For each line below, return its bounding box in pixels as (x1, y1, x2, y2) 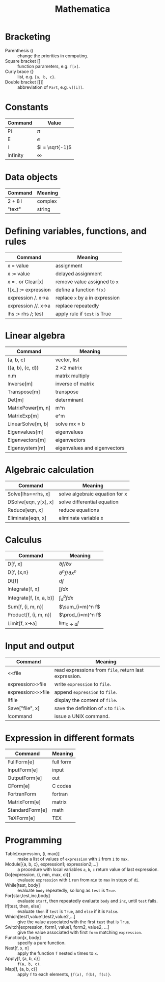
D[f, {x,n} (7, 569, 28, 576)
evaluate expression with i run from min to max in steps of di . (17, 877, 140, 883)
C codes (52, 783, 72, 790)
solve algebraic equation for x (58, 490, 128, 497)
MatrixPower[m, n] (7, 404, 51, 411)
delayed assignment (55, 270, 102, 277)
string (37, 206, 51, 213)
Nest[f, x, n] (5, 945, 29, 951)
